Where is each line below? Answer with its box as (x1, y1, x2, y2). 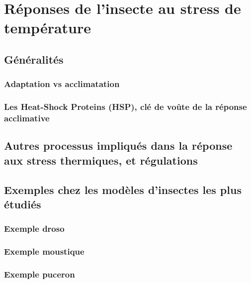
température (4, 17, 91, 38)
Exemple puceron (4, 268, 75, 280)
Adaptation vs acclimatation (4, 78, 120, 90)
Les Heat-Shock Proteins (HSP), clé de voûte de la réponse (4, 100, 247, 113)
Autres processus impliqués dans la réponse (4, 138, 233, 153)
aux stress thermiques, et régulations (4, 152, 198, 168)
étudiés (4, 196, 41, 211)
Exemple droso (4, 222, 65, 235)
